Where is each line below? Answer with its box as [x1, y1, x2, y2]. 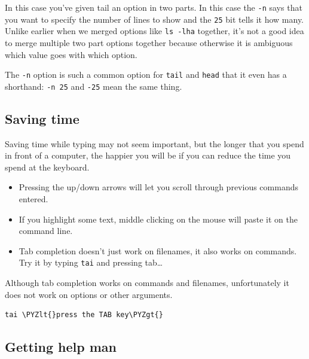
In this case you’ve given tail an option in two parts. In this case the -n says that [5, 1, 302, 13]
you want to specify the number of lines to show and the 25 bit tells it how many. [5, 13, 304, 25]
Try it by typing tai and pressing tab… [19, 256, 163, 269]
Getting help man [5, 337, 117, 356]
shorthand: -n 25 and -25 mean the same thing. [5, 80, 182, 92]
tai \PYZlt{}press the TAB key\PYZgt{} [5, 311, 163, 320]
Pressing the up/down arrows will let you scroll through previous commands [19, 181, 298, 193]
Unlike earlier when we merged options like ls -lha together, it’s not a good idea [5, 25, 304, 37]
